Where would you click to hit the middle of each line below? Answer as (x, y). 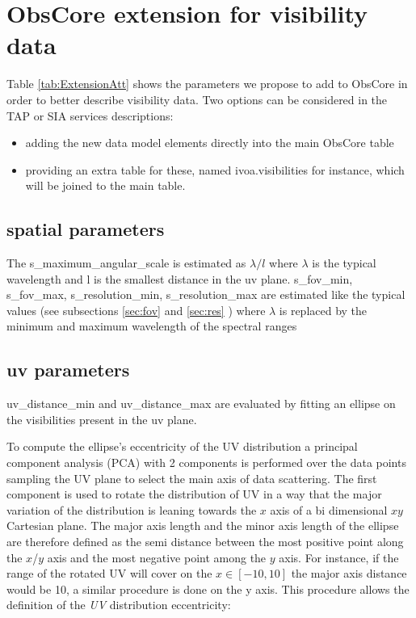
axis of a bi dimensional (329, 509)
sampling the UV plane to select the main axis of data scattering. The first (192, 478)
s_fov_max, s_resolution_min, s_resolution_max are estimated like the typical (206, 294)
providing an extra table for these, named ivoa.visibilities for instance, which (215, 169)
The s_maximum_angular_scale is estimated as (126, 263)
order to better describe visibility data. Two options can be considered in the (197, 99)
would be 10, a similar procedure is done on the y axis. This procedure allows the (208, 589)
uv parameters (68, 370)
